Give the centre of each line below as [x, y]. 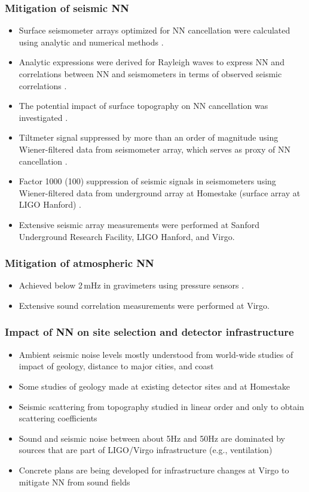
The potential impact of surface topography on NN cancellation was [143, 106]
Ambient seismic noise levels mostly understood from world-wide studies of [156, 354]
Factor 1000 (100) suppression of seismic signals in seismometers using [147, 181]
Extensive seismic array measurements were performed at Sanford [139, 224]
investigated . [43, 117]
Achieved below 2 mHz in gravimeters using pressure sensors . [131, 285]
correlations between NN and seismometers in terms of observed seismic [150, 74]
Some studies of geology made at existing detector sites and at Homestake [154, 386]
